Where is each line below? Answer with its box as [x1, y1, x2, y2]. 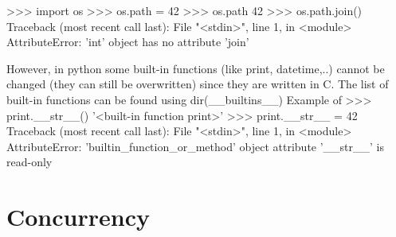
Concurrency [6, 200, 150, 233]
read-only [6, 153, 53, 170]
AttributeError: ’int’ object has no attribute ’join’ [6, 33, 249, 50]
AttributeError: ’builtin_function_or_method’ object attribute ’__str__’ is [6, 138, 385, 154]
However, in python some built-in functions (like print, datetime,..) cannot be [6, 60, 385, 76]
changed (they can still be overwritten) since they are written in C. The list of [6, 76, 389, 92]
